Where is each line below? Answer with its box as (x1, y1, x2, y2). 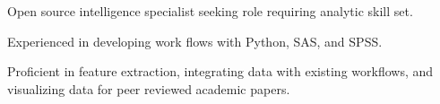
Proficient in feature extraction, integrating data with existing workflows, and (7, 62, 434, 81)
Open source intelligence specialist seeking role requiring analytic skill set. (7, 2, 413, 20)
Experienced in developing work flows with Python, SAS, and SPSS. (7, 31, 383, 50)
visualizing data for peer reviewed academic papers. (7, 79, 290, 98)
